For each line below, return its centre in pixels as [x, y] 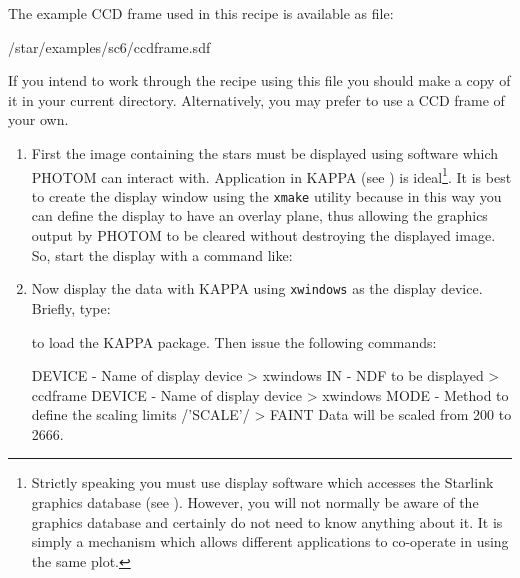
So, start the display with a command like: [162, 254]
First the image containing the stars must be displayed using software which [265, 152]
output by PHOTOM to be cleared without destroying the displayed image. [263, 235]
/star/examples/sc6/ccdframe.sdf [109, 46]
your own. [38, 119]
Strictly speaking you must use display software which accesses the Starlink [262, 482]
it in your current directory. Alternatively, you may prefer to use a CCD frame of [256, 99]
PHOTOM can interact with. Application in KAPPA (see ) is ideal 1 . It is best [271, 175]
